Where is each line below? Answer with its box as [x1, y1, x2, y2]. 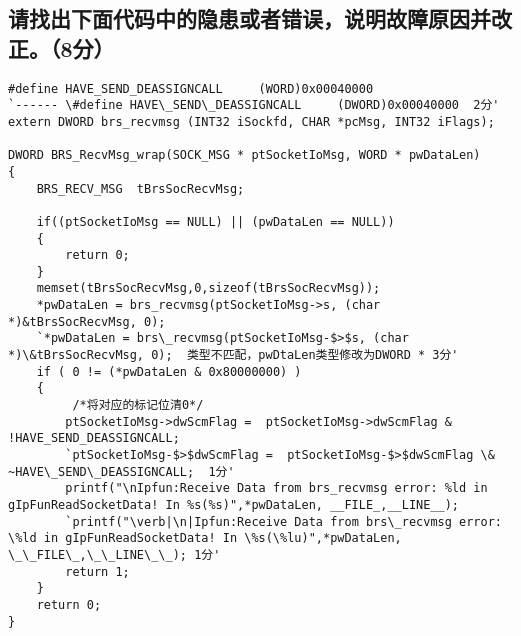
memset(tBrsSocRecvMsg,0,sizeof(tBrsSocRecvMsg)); [36, 281, 381, 296]
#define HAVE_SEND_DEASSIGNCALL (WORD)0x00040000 [8, 81, 374, 96]
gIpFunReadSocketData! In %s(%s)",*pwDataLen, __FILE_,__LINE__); [8, 498, 460, 512]
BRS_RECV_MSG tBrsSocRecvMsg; [36, 181, 245, 196]
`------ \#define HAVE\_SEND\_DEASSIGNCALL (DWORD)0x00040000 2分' [8, 98, 500, 113]
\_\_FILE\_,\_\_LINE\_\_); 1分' [8, 547, 221, 562]
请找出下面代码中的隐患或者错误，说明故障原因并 [8, 3, 491, 34]
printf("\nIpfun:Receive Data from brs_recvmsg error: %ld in [65, 481, 488, 496]
